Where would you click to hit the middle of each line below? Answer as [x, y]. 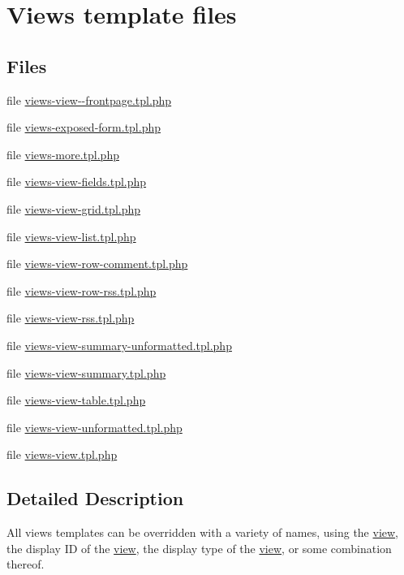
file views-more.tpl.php [63, 154]
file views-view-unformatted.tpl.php [95, 427]
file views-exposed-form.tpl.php [84, 127]
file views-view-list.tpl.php [71, 236]
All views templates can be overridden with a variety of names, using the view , [203, 532]
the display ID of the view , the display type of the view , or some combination [199, 548]
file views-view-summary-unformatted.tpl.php [119, 345]
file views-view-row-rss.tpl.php [82, 290]
